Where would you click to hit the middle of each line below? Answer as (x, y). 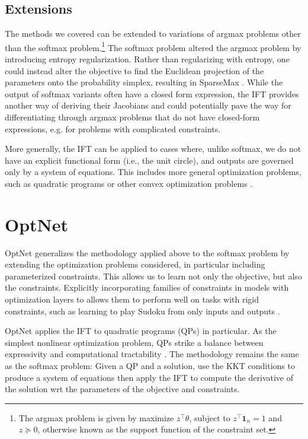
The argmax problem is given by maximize (96, 417)
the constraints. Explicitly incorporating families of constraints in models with (147, 287)
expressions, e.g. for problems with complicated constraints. (113, 128)
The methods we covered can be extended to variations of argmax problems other (153, 34)
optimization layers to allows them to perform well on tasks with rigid (132, 299)
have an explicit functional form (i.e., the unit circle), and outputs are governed (149, 160)
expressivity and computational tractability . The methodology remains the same (152, 354)
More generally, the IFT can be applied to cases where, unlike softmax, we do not (153, 149)
